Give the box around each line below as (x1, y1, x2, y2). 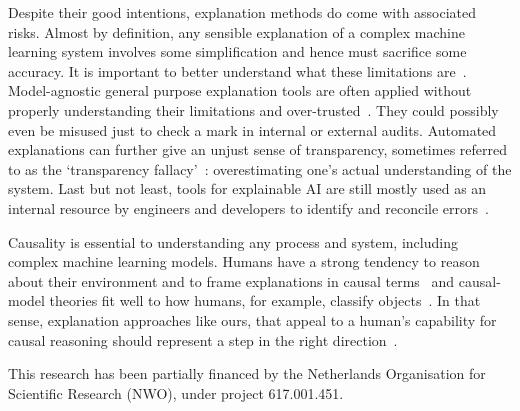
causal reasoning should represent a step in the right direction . (8, 329, 398, 350)
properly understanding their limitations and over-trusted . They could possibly (8, 99, 499, 120)
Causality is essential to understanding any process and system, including (8, 231, 458, 252)
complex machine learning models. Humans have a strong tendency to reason (8, 251, 480, 272)
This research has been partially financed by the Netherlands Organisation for (8, 363, 486, 384)
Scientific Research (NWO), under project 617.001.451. (8, 382, 344, 403)
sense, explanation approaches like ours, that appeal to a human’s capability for (8, 309, 497, 330)
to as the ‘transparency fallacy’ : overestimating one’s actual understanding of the (8, 158, 512, 179)
